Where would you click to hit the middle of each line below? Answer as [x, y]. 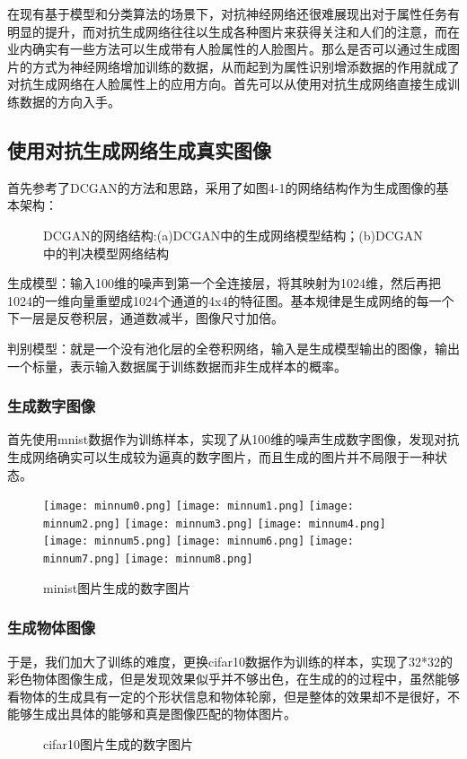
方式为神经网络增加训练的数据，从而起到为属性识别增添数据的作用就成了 [246, 66]
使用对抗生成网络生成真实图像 [139, 149]
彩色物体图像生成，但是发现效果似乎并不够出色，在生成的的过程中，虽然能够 [233, 679]
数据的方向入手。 [70, 101]
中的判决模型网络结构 [106, 253]
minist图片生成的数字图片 [117, 587]
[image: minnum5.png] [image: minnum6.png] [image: [198, 541]
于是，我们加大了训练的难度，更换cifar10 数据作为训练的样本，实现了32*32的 [230, 661]
